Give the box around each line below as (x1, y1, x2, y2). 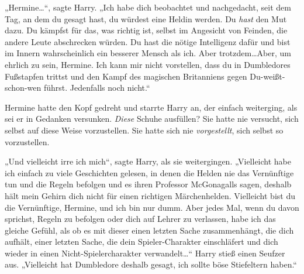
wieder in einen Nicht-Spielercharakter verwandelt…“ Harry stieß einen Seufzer (5, 246, 285, 259)
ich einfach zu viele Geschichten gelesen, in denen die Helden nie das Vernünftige (5, 166, 294, 179)
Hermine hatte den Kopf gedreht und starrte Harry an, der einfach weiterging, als (5, 101, 298, 113)
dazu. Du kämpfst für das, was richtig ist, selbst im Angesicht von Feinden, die (5, 24, 288, 36)
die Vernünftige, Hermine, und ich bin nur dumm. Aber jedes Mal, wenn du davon (5, 201, 299, 213)
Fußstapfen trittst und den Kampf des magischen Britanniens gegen (5, 70, 247, 82)
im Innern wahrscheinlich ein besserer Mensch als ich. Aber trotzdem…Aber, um (5, 47, 291, 59)
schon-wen (5, 81, 42, 94)
